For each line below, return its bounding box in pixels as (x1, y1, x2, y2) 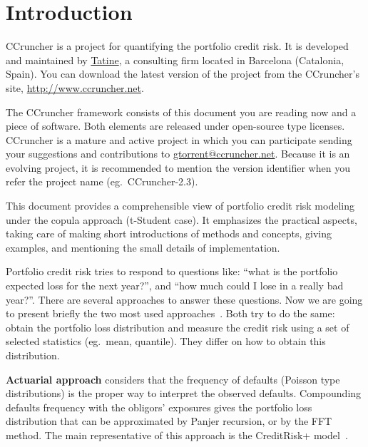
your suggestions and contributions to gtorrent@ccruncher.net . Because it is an (6, 146, 350, 161)
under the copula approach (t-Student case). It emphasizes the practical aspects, (6, 212, 357, 227)
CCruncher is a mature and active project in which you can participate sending (6, 132, 352, 147)
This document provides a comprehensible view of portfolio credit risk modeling (6, 198, 354, 213)
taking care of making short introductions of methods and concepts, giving (6, 226, 332, 241)
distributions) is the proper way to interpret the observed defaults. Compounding (6, 386, 362, 401)
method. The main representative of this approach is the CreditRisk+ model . (6, 427, 348, 442)
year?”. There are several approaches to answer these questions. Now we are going (6, 292, 363, 307)
